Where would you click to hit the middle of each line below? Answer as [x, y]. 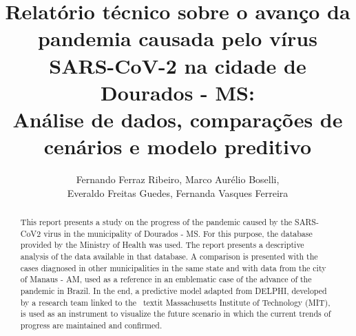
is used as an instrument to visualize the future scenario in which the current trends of [176, 314]
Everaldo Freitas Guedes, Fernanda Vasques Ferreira [178, 192]
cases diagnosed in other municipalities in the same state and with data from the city [173, 267]
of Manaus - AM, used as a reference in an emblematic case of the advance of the [166, 279]
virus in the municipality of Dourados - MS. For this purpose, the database [178, 233]
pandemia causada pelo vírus [178, 38]
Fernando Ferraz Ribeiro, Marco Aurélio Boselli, [178, 179]
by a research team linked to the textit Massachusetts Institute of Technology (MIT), [175, 302]
